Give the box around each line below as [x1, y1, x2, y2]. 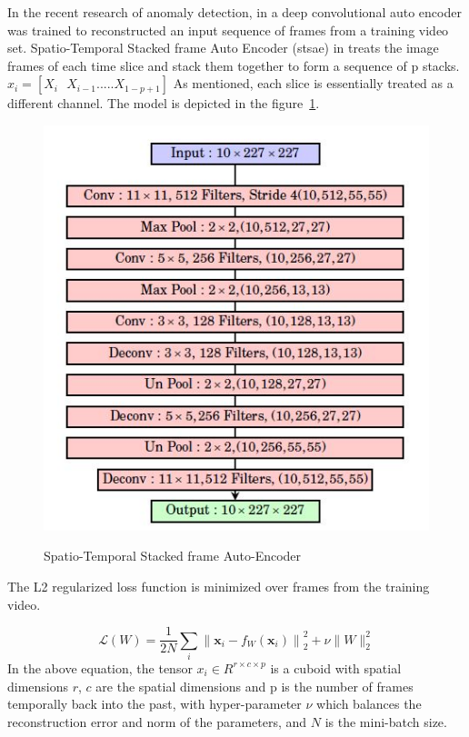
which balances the [316, 694, 422, 713]
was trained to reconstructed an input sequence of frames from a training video [7, 20, 449, 39]
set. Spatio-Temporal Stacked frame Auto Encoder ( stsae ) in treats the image [7, 38, 439, 57]
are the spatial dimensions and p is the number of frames [95, 676, 414, 695]
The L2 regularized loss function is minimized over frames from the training [7, 576, 430, 595]
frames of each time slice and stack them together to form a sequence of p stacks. [7, 55, 460, 75]
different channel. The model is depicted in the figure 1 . [7, 94, 320, 113]
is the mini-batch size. [324, 712, 447, 731]
